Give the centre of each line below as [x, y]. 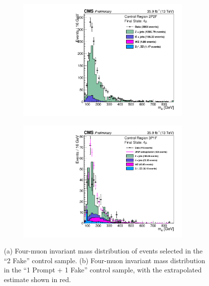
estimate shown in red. [38, 279]
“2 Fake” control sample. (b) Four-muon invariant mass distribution [105, 260]
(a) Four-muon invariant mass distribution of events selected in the [103, 251]
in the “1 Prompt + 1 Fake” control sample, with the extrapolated [103, 270]
